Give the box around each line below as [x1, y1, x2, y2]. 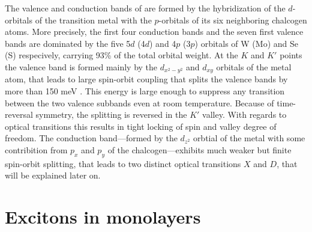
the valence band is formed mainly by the [5, 60, 158, 73]
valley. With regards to [202, 108, 287, 121]
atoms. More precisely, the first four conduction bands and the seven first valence [5, 25, 304, 38]
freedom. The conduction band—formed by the [5, 132, 178, 144]
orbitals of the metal [216, 60, 292, 73]
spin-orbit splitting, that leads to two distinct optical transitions [5, 157, 241, 169]
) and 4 [149, 37, 176, 49]
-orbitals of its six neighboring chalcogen [158, 13, 307, 26]
